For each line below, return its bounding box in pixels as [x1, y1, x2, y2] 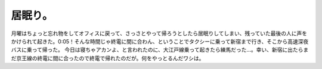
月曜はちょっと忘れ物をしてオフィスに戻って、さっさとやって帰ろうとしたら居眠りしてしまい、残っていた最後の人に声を [11, 30, 308, 37]
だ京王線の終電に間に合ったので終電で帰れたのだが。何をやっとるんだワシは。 [11, 54, 205, 62]
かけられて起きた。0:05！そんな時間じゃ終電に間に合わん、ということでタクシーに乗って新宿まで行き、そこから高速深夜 [11, 37, 309, 45]
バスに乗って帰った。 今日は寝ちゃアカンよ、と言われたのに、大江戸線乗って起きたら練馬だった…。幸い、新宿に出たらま [11, 46, 309, 54]
